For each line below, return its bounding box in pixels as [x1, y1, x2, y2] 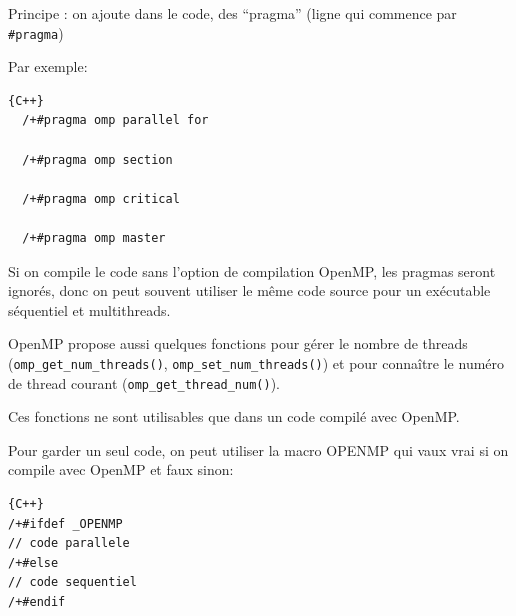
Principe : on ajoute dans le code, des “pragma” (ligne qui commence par [8, 3, 457, 23]
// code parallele [8, 536, 130, 551]
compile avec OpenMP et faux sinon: [8, 459, 234, 480]
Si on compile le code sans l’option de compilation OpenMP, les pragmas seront [8, 260, 496, 281]
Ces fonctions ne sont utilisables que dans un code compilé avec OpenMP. [8, 406, 460, 427]
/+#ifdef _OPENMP [8, 516, 123, 531]
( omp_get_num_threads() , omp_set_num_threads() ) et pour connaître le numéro [8, 352, 505, 373]
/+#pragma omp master [22, 231, 166, 245]
